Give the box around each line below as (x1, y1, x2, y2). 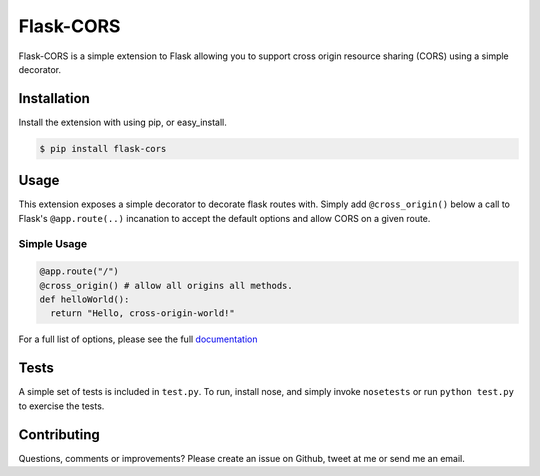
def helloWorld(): (39, 294, 130, 305)
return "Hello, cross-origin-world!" (50, 308, 235, 319)
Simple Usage (18, 237, 88, 251)
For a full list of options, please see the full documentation (18, 333, 258, 345)
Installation (18, 90, 90, 107)
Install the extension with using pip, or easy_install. (18, 116, 227, 128)
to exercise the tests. (18, 400, 105, 412)
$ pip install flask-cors (39, 143, 167, 154)
